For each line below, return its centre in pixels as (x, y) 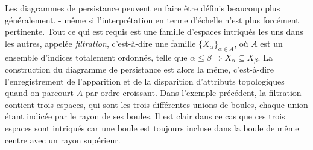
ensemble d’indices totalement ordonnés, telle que (96, 57)
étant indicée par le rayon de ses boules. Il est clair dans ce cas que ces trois (145, 116)
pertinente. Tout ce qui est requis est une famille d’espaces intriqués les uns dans (154, 31)
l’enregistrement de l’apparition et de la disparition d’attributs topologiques (145, 81)
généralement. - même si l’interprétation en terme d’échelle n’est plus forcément (152, 19)
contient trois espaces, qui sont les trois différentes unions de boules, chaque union (156, 104)
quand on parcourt (40, 93)
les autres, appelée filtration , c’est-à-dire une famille (100, 43)
